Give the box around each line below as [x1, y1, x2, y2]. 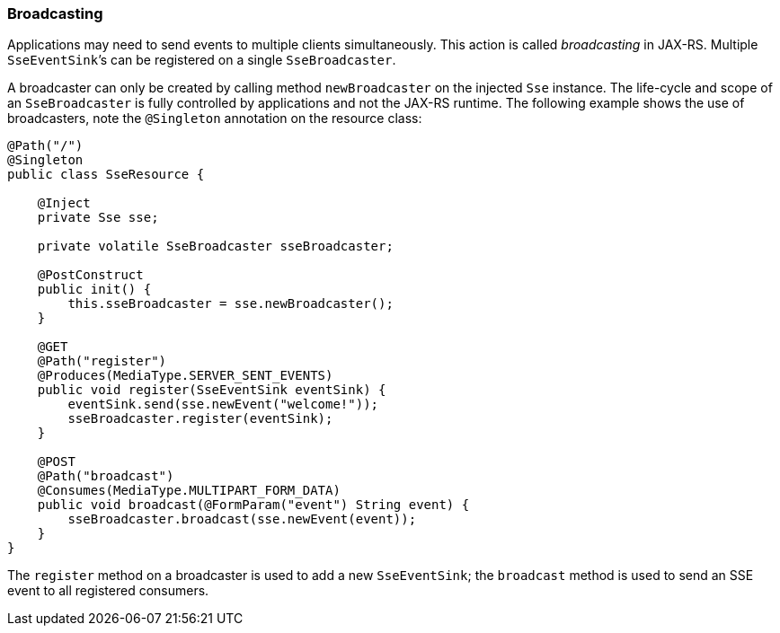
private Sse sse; [37, 210, 159, 225]
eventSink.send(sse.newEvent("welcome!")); [67, 397, 379, 412]
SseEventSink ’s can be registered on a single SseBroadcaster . [7, 52, 396, 68]
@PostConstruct [37, 268, 144, 283]
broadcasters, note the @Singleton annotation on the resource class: [7, 110, 422, 127]
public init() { [37, 282, 152, 297]
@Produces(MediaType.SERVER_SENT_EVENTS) [37, 368, 333, 383]
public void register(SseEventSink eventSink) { [37, 382, 386, 398]
